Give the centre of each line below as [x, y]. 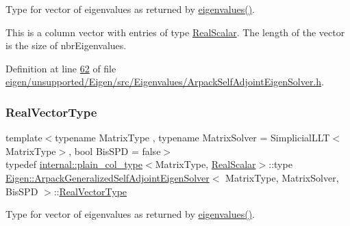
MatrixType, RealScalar [205, 164]
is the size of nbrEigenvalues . [66, 45]
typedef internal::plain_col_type [74, 164]
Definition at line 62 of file [61, 68]
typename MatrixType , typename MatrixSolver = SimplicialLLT [192, 138]
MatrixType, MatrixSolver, [282, 177]
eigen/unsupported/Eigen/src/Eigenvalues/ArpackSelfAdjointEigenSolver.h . [165, 82]
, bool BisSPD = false [115, 151]
